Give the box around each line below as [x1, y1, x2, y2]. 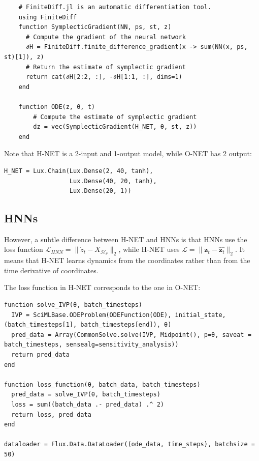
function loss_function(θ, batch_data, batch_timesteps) [4, 381, 201, 388]
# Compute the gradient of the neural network [25, 33, 186, 41]
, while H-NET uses [118, 244, 180, 254]
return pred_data [11, 351, 70, 359]
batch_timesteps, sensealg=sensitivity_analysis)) [4, 341, 179, 349]
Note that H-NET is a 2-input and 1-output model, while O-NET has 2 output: [4, 148, 252, 159]
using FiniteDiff [18, 13, 77, 21]
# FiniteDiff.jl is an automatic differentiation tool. [18, 4, 212, 11]
